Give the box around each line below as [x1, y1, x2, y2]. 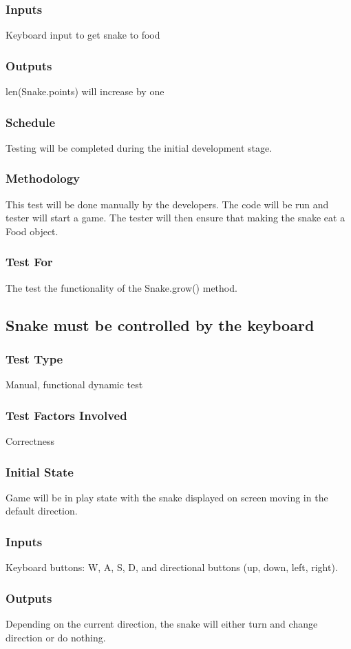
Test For [6, 253, 53, 270]
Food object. [6, 223, 58, 238]
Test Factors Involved [6, 406, 127, 423]
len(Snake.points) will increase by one [6, 84, 164, 99]
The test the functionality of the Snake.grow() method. [6, 280, 237, 294]
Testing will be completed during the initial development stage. [6, 140, 273, 154]
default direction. [6, 503, 78, 518]
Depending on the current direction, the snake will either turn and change [6, 617, 318, 631]
